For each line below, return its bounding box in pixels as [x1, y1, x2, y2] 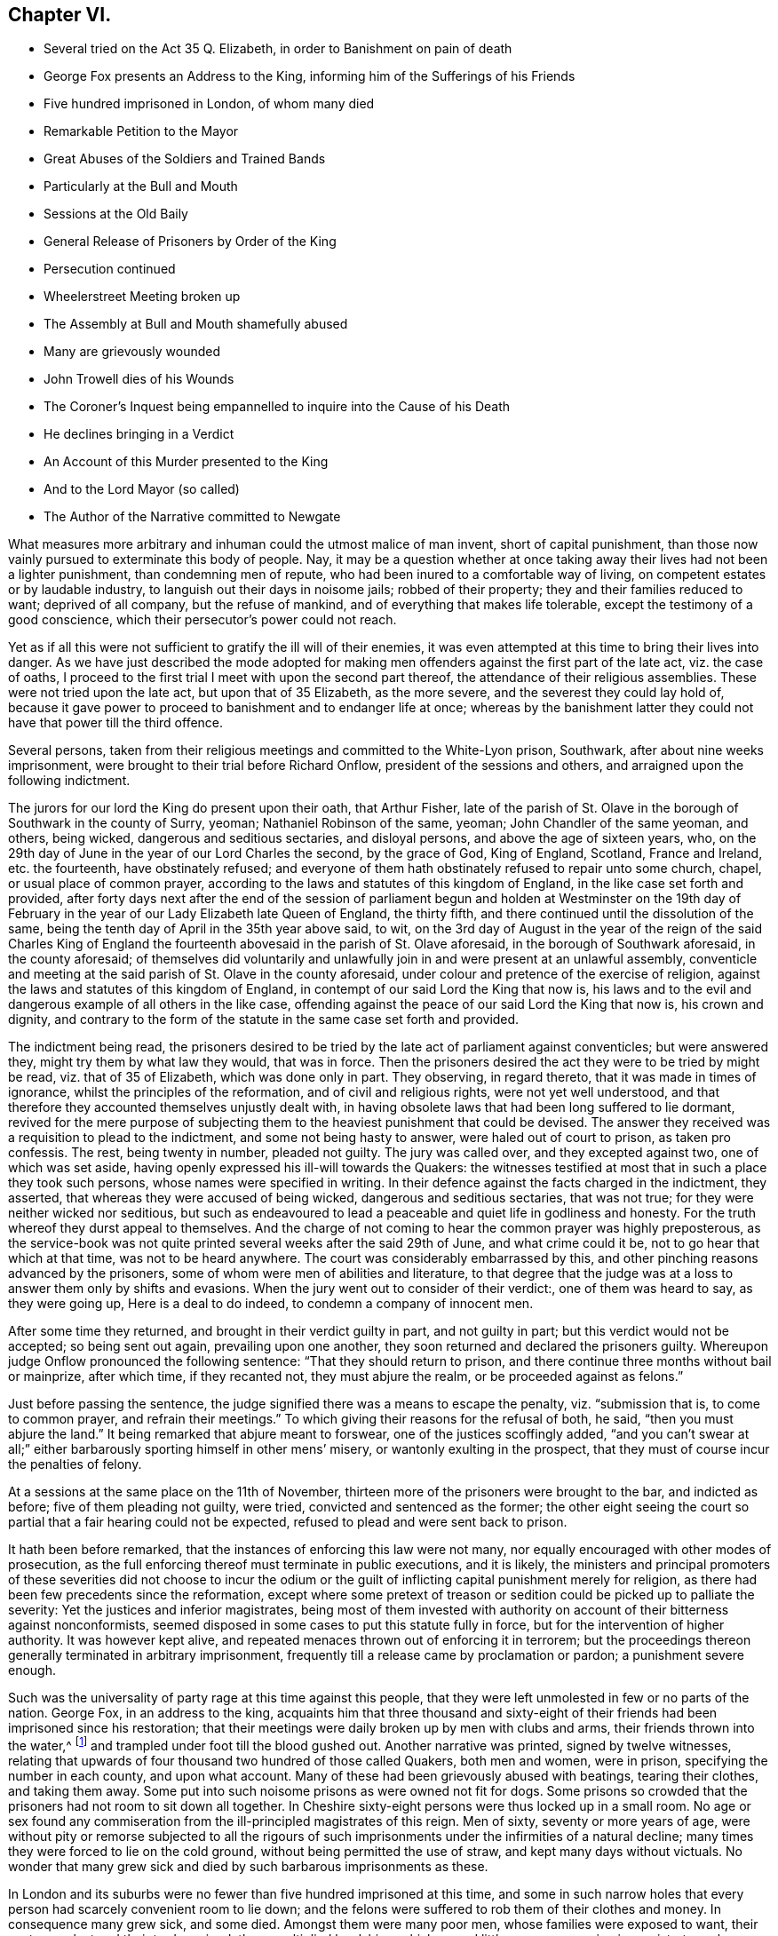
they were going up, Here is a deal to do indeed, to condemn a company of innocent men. [8, 1296, 534, 1312]
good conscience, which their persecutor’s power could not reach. [8, 612, 397, 628]
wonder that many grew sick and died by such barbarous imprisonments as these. [8, 1859, 488, 1875]
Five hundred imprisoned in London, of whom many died [44, 96, 375, 112]
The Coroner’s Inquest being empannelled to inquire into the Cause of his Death [44, 399, 511, 415]
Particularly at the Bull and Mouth [44, 179, 238, 194]
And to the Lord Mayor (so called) [44, 481, 240, 497]
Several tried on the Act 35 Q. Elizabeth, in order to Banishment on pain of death [44, 41, 512, 57]
